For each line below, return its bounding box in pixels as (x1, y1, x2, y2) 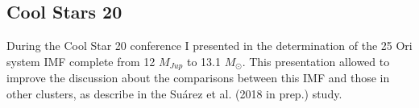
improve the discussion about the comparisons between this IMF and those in (6, 69, 390, 86)
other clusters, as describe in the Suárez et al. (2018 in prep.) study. (6, 85, 342, 102)
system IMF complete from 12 (6, 52, 156, 69)
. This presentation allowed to (242, 52, 390, 69)
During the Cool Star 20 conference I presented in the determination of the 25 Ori (6, 37, 413, 54)
